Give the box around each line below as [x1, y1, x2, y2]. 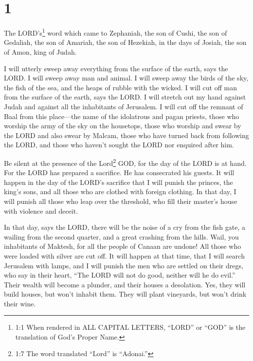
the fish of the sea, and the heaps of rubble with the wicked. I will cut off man [4, 82, 237, 92]
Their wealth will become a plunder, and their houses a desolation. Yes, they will [4, 279, 246, 289]
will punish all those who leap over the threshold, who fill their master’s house [4, 196, 237, 206]
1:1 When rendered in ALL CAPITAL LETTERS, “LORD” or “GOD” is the [15, 322, 246, 332]
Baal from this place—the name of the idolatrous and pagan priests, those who [4, 111, 239, 121]
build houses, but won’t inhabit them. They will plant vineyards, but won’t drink [4, 289, 247, 299]
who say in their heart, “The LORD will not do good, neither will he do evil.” [4, 270, 235, 280]
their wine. [4, 298, 36, 308]
